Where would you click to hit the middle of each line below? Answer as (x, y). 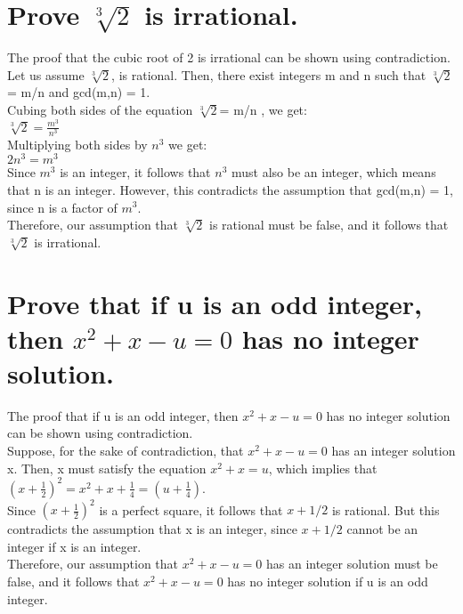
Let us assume (46, 74)
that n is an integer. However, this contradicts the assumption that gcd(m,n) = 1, (230, 189)
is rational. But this (386, 509)
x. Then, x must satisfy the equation (107, 468)
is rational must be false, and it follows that (329, 225)
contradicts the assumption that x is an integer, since (152, 529)
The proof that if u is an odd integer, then (123, 415)
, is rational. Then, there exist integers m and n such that (269, 74)
